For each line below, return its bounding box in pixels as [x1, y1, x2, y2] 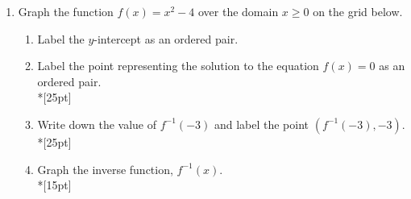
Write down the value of [37, 115, 157, 132]
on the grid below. [313, 3, 403, 19]
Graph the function [18, 3, 114, 19]
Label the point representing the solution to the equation [37, 57, 319, 74]
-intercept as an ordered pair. [93, 30, 239, 47]
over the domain [197, 3, 279, 19]
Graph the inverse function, [37, 160, 173, 177]
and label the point [214, 115, 309, 132]
